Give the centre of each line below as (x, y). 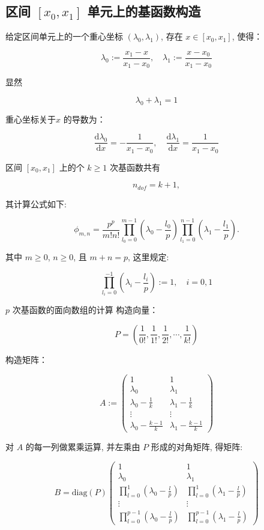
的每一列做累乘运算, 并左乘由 (83, 447)
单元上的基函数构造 (144, 11)
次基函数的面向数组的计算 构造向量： (85, 310)
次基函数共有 (135, 167)
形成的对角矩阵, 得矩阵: (197, 447)
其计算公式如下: (36, 203)
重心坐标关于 (31, 119)
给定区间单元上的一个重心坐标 (64, 36)
